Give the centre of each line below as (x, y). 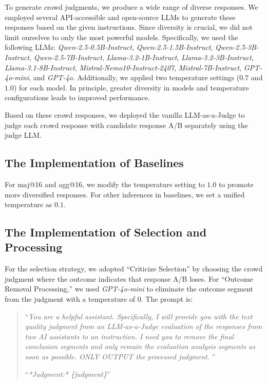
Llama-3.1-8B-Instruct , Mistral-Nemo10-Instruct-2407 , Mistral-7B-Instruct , (123, 67)
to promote (236, 184)
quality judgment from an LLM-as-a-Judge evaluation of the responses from (144, 326)
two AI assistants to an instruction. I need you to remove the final (129, 336)
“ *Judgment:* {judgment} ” (68, 373)
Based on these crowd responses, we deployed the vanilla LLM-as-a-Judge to (125, 114)
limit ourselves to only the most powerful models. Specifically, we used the (121, 37)
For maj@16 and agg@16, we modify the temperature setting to (105, 184)
